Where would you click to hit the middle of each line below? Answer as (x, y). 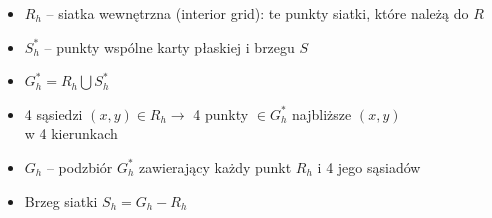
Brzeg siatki (61, 200)
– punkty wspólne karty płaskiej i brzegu (169, 46)
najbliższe (322, 113)
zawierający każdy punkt (215, 166)
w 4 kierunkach (71, 133)
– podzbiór (79, 166)
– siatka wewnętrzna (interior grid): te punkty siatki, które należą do (257, 13)
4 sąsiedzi (53, 113)
